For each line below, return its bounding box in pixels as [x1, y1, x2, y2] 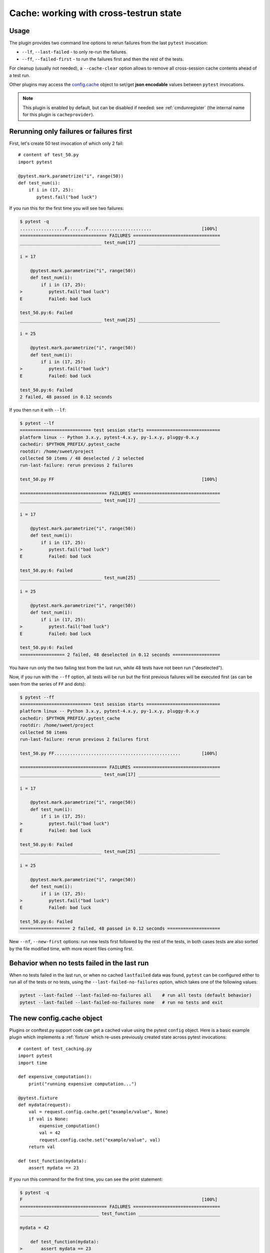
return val [28, 1144, 55, 1150]
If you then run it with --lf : [9, 406, 66, 413]
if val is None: [28, 1116, 68, 1122]
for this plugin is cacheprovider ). [22, 112, 94, 118]
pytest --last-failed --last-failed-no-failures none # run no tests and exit [19, 999, 223, 1005]
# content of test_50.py [18, 152, 79, 158]
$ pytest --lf [19, 420, 54, 426]
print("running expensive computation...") [28, 1081, 137, 1087]
